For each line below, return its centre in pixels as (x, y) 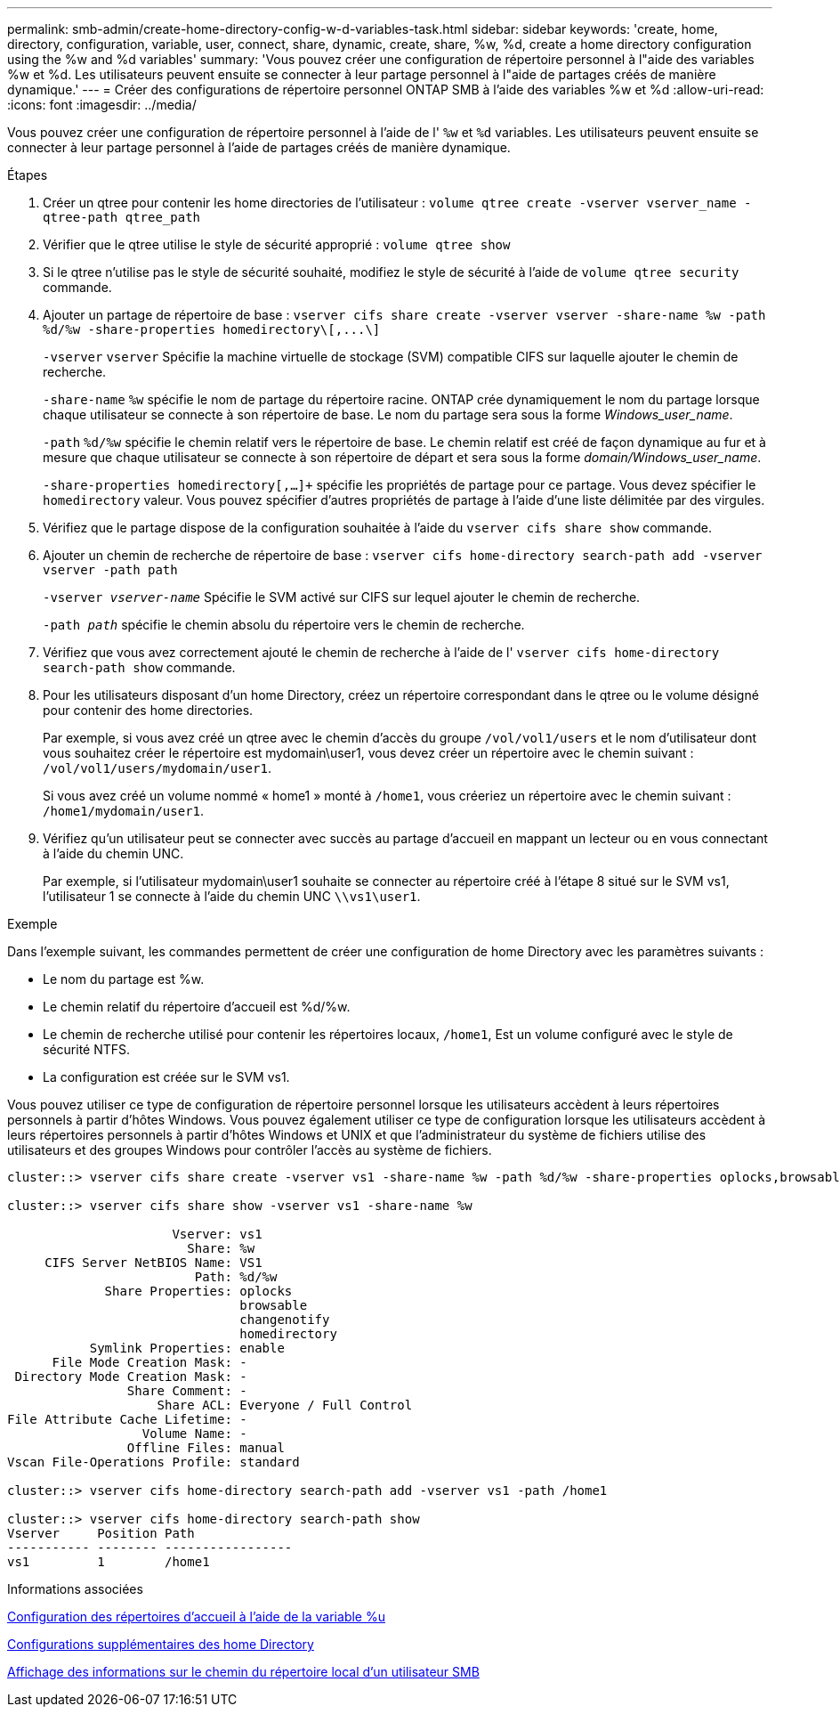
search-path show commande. (139, 667)
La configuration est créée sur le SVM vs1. (166, 1077)
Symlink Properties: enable (187, 1348)
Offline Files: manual (206, 1448)
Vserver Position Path (101, 1533)
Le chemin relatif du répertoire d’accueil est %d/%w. (197, 1007)
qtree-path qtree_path (122, 217)
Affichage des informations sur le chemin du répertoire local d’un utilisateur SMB (243, 1672)
